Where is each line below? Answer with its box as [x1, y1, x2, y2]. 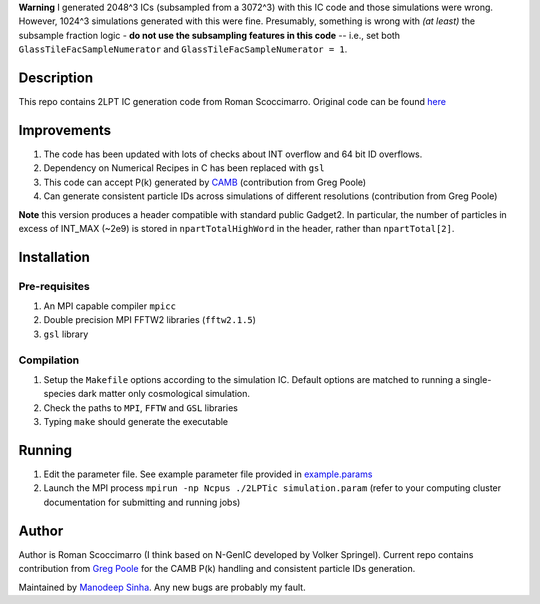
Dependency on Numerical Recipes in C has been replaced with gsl [43, 162, 325, 174]
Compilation [18, 353, 80, 367]
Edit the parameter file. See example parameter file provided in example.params [43, 468, 373, 480]
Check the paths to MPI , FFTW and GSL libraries [43, 401, 239, 414]
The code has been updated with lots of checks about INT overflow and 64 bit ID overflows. [43, 148, 423, 160]
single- [462, 374, 492, 386]
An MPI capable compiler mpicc [43, 300, 177, 312]
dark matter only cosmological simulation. [78, 388, 250, 400]
